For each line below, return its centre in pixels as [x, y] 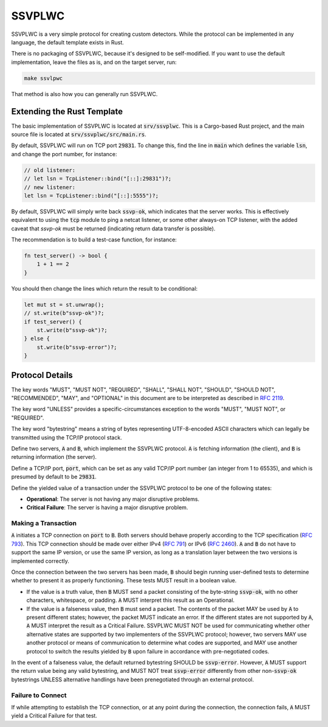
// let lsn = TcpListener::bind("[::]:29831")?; [98, 179]
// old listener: [50, 170]
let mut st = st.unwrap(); [64, 305]
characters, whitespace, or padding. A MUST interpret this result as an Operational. [131, 600]
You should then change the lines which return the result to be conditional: [104, 288]
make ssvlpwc [43, 78]
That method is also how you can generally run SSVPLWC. [84, 94]
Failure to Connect [39, 695]
